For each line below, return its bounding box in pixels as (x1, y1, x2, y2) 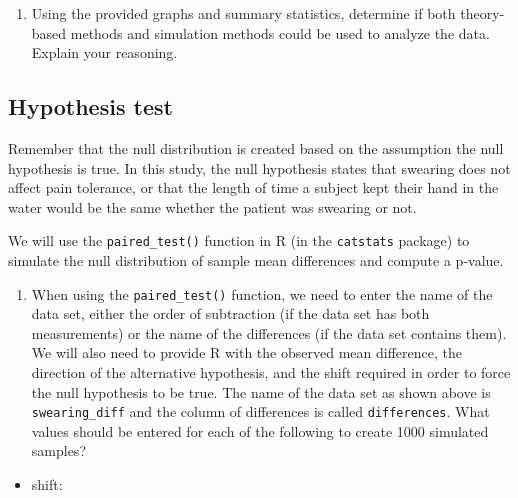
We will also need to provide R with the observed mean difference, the (31, 342, 462, 363)
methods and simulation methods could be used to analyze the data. (70, 22, 490, 43)
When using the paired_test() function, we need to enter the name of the (31, 283, 493, 304)
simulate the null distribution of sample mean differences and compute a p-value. (8, 250, 504, 271)
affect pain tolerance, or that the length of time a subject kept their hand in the (8, 177, 499, 198)
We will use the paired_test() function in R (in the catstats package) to (8, 230, 470, 251)
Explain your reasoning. (31, 42, 178, 63)
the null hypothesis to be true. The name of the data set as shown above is (31, 381, 491, 402)
